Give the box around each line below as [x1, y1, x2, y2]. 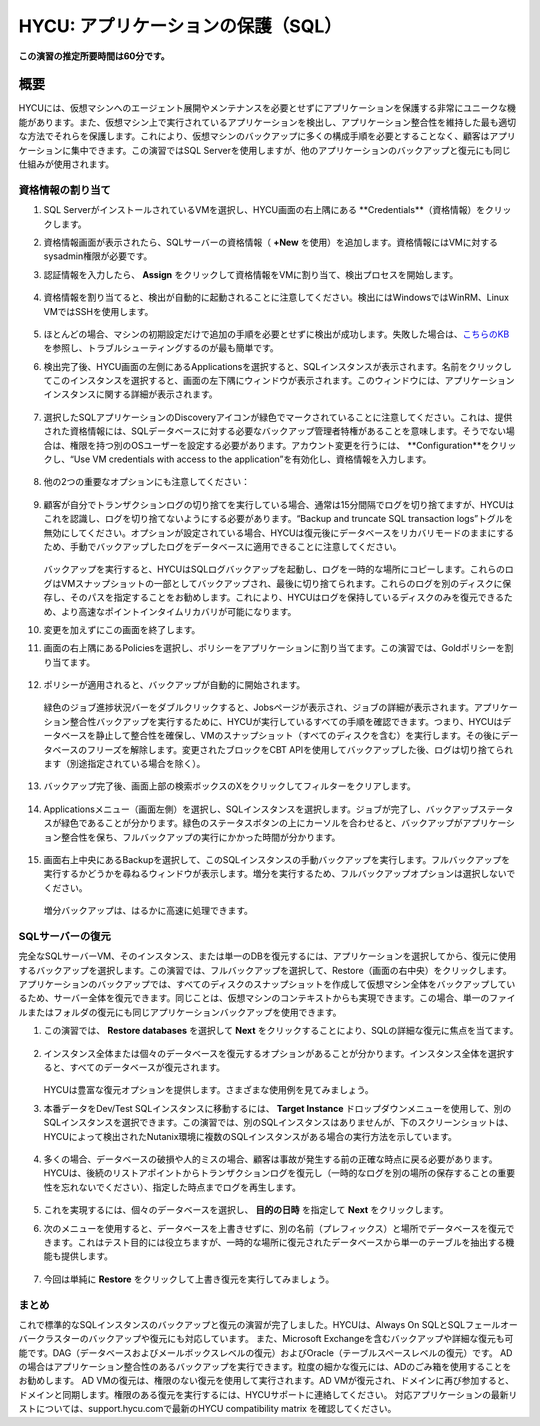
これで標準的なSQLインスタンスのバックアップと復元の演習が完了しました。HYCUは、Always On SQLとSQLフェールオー [18, 1318, 519, 1330]
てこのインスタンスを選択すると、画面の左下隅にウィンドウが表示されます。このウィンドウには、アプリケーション [43, 375, 515, 387]
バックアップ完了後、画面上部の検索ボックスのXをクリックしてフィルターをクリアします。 [43, 780, 417, 792]
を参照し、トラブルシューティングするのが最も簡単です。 [43, 342, 279, 354]
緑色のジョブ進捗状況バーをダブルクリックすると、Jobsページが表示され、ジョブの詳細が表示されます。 [43, 701, 475, 714]
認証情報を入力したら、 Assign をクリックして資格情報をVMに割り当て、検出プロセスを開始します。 [43, 268, 459, 280]
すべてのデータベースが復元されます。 [69, 1061, 225, 1074]
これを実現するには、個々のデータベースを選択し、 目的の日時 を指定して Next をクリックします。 [43, 1204, 449, 1216]
